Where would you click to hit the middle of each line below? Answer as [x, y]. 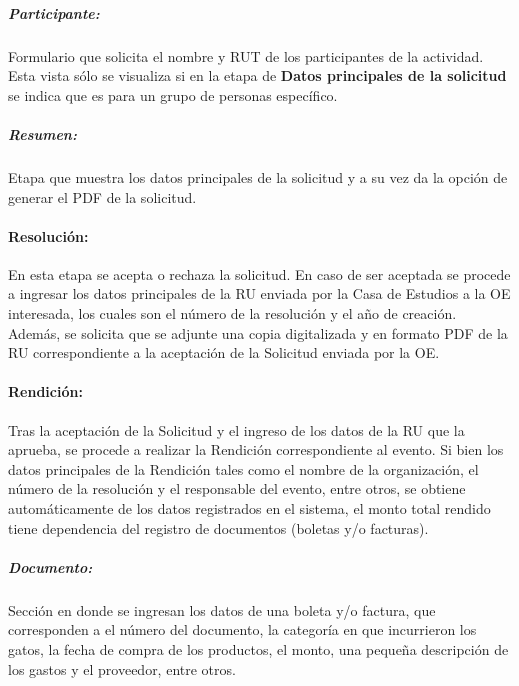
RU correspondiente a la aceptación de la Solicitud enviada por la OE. [224, 352]
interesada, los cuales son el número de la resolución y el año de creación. [232, 313]
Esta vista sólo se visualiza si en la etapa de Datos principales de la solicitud [257, 75]
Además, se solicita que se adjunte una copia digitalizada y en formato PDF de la [258, 332]
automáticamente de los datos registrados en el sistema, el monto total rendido [249, 508]
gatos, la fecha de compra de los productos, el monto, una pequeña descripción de [258, 648]
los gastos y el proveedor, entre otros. [122, 668]
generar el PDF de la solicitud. [102, 196]
